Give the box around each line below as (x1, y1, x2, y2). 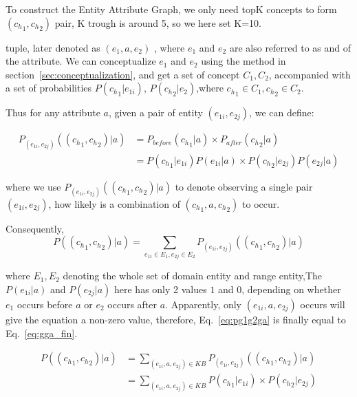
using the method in (201, 54, 286, 68)
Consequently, (6, 221, 64, 235)
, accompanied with (268, 67, 351, 81)
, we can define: (249, 105, 314, 120)
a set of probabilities (6, 81, 92, 95)
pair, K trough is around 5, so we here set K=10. (54, 15, 261, 30)
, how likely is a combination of (48, 196, 180, 211)
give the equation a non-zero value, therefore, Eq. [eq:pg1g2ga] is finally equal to (6, 312, 346, 326)
